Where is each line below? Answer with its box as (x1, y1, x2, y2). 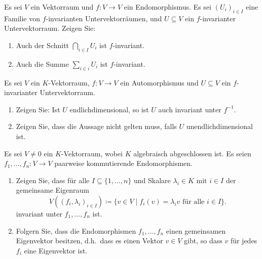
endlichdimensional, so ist (69, 104, 149, 114)
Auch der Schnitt (16, 39, 69, 50)
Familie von (4, 13, 40, 23)
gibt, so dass (184, 235, 222, 246)
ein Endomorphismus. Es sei (124, 2, 211, 12)
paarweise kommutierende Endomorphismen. (54, 158, 193, 168)
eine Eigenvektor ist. (24, 245, 88, 255)
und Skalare (134, 175, 171, 185)
